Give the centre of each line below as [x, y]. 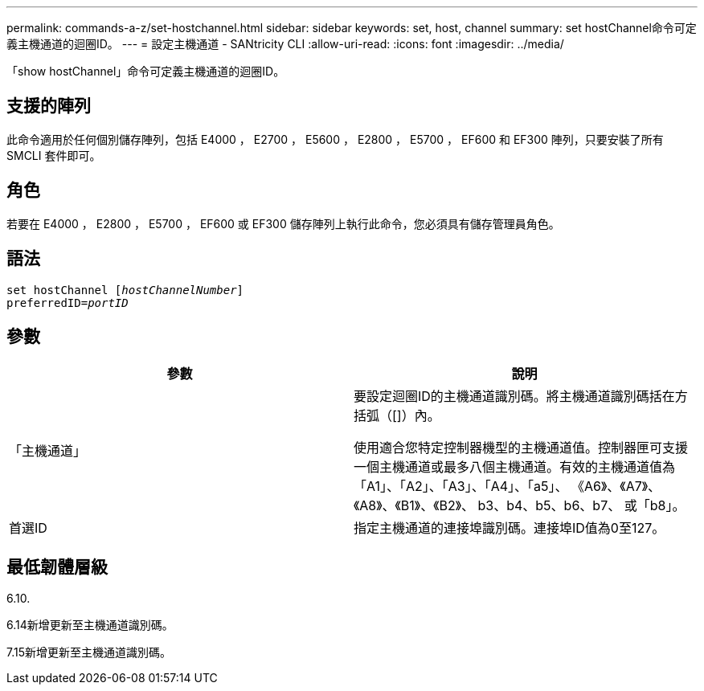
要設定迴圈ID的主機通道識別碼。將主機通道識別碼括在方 [521, 397]
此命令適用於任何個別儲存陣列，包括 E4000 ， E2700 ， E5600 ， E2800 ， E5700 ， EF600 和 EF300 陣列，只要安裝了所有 [335, 139]
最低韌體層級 [57, 566]
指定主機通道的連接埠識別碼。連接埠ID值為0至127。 [510, 528]
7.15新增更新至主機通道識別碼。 [89, 652]
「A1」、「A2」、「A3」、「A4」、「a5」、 [461, 487]
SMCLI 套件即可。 [54, 155]
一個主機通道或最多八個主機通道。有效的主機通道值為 [515, 467]
